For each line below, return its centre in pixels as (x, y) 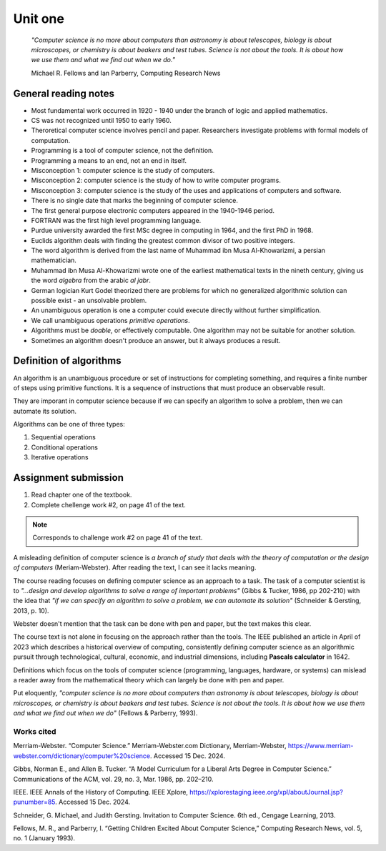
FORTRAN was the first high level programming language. (116, 220)
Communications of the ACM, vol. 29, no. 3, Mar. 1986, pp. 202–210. (113, 779)
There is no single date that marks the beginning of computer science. (135, 201)
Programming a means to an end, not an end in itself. (109, 160)
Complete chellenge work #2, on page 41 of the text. (108, 504)
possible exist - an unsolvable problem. (89, 301)
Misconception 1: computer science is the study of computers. (123, 170)
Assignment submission (69, 478)
